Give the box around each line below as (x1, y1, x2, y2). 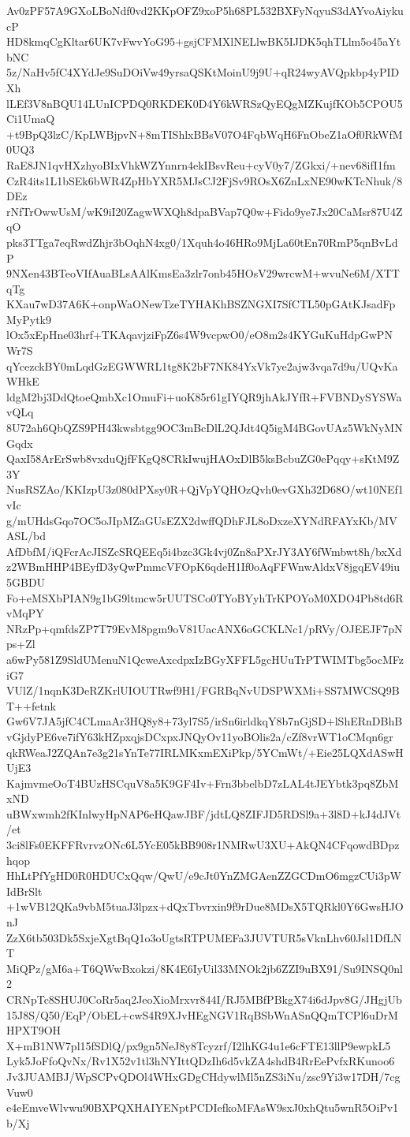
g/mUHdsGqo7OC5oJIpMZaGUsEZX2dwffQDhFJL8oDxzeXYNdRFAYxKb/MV (6, 512, 397, 528)
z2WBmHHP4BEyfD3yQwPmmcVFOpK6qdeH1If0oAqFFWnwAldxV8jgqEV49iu (6, 558, 401, 575)
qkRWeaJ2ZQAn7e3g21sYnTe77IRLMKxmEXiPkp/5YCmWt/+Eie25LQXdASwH (6, 744, 404, 760)
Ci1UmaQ (6, 110, 55, 127)
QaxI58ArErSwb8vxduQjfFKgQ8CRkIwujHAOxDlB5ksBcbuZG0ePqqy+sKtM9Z (6, 450, 400, 467)
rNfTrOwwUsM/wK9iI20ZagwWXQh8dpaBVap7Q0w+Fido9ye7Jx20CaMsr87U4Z (6, 203, 403, 219)
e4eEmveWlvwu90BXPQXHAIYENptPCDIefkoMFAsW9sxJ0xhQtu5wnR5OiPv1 (6, 1099, 399, 1116)
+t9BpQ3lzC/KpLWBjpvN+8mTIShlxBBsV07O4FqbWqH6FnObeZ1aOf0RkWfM (6, 125, 403, 142)
